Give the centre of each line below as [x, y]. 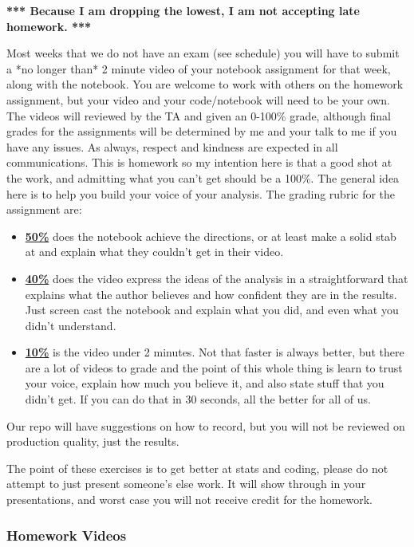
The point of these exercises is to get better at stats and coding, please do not [197, 468]
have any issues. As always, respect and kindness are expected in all [172, 146]
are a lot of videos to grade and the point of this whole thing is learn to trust [214, 367]
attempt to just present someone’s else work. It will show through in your [186, 484]
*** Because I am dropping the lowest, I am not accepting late [183, 10]
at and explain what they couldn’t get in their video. [154, 252]
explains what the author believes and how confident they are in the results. [211, 294]
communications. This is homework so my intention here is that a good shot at [199, 162]
